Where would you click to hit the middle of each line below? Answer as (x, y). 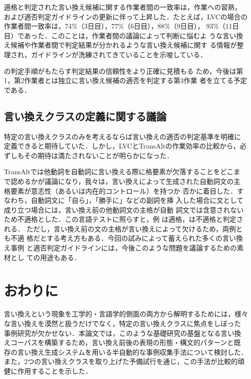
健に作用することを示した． (48, 371)
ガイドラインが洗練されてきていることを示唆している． (119, 54)
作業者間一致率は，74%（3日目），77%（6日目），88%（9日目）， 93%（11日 (122, 26)
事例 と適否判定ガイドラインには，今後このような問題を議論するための (124, 248)
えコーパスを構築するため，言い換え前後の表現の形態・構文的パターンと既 (122, 342)
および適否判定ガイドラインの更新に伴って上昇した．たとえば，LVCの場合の (126, 16)
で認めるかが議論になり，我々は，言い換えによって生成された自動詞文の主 (122, 181)
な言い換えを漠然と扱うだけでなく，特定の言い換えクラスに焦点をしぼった (123, 323)
